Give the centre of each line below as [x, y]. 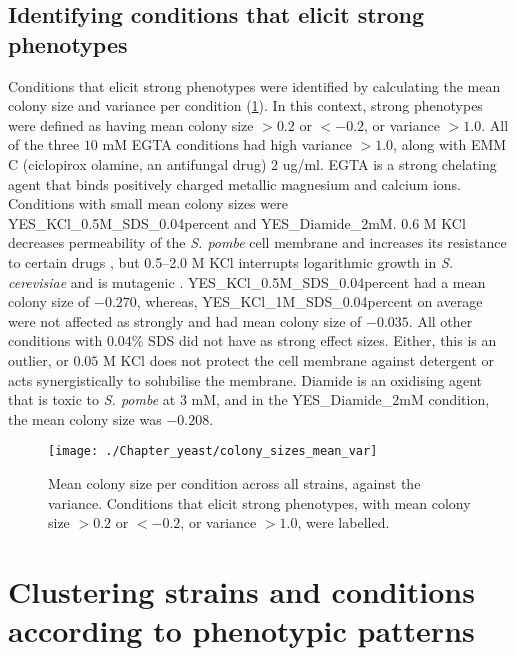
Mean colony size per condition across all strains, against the [234, 482]
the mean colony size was [85, 418]
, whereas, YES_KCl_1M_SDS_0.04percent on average [309, 301]
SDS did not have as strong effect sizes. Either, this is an [322, 340]
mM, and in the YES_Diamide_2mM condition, [340, 399]
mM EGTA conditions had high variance [227, 144]
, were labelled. [343, 522]
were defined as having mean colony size [131, 124]
